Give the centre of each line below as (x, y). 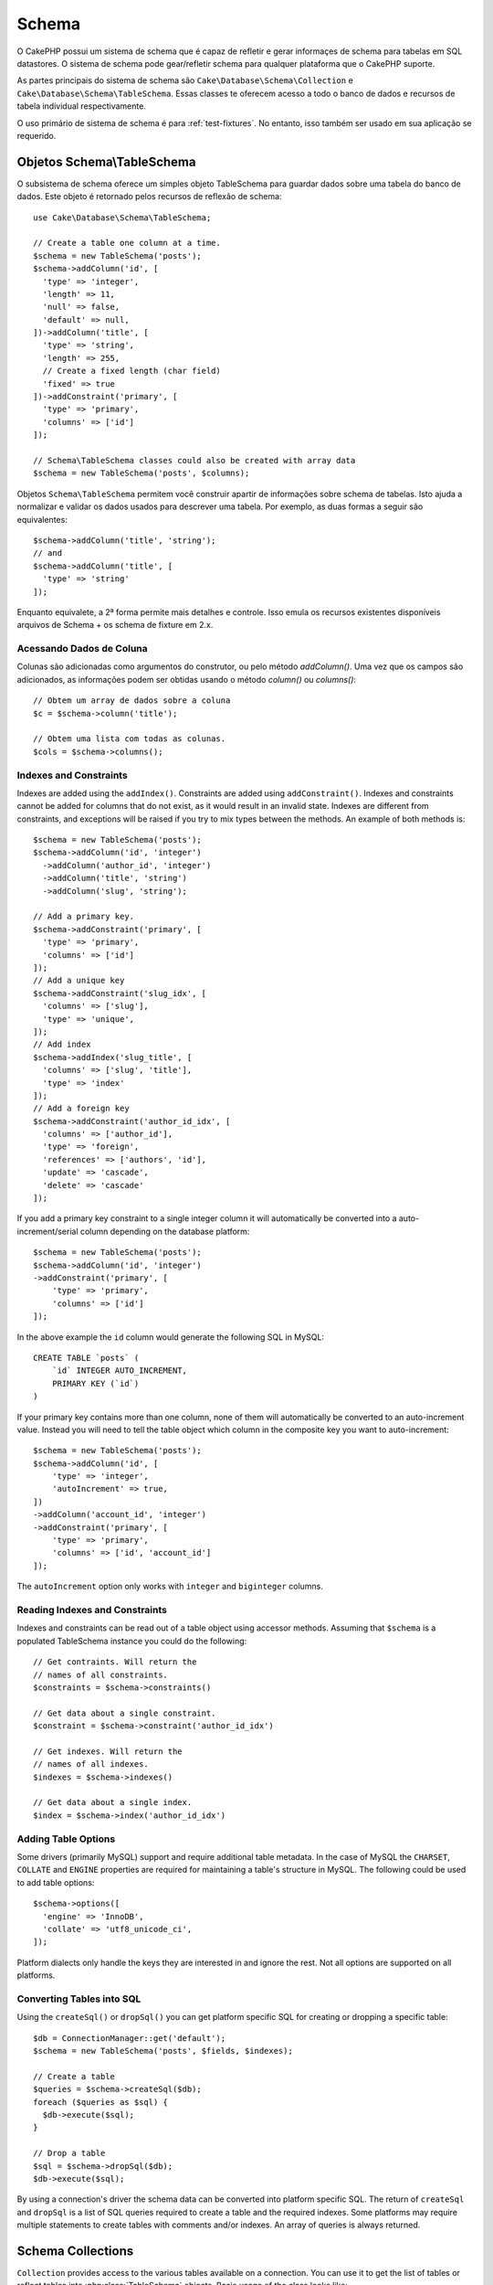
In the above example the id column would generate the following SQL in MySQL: (170, 1337)
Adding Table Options (66, 1839)
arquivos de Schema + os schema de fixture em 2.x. (115, 625)
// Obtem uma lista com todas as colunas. (130, 739)
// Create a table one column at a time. (127, 243)
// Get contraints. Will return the (115, 1662)
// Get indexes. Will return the (108, 1751)
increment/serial (47, 1231)
